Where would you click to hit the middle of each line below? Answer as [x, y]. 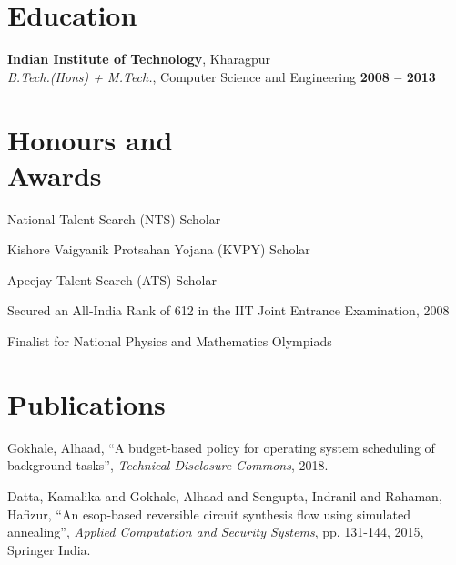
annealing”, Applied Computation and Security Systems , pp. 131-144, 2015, [216, 532]
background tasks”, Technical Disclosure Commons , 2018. [168, 465]
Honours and [90, 139]
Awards [55, 175]
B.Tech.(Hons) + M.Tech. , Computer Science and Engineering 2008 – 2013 [222, 76]
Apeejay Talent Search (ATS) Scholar [112, 279]
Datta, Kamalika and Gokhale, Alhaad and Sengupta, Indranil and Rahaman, [225, 495]
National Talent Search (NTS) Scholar [114, 218]
